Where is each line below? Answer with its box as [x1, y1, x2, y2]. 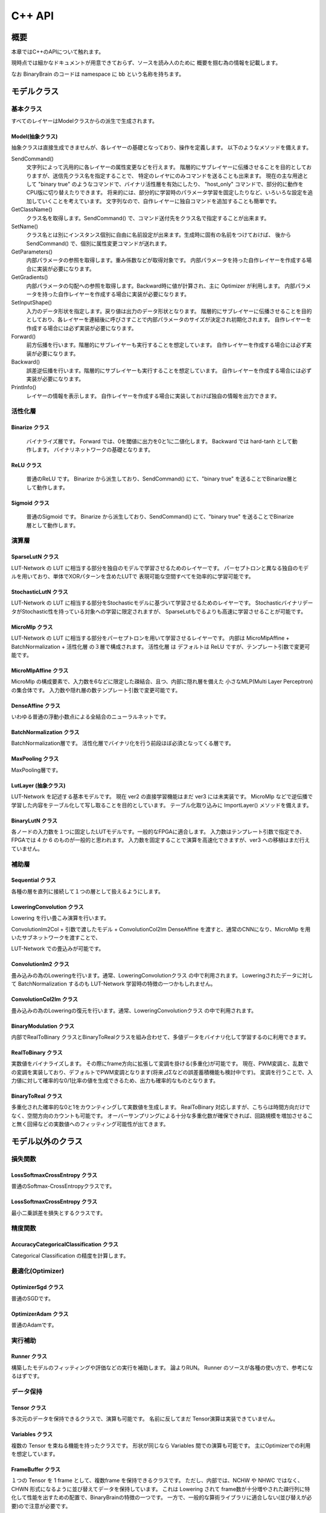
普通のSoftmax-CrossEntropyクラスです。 [11, 1183, 115, 1190]
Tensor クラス [11, 1404, 46, 1411]
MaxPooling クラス [11, 755, 59, 763]
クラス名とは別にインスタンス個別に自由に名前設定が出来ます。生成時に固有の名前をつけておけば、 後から [26, 231, 292, 238]
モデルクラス [11, 86, 59, 96]
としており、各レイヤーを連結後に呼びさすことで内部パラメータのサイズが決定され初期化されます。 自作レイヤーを [26, 316, 312, 323]
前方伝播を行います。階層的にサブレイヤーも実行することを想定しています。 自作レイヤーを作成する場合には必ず [26, 341, 307, 349]
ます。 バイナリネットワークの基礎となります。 [36, 446, 154, 453]
